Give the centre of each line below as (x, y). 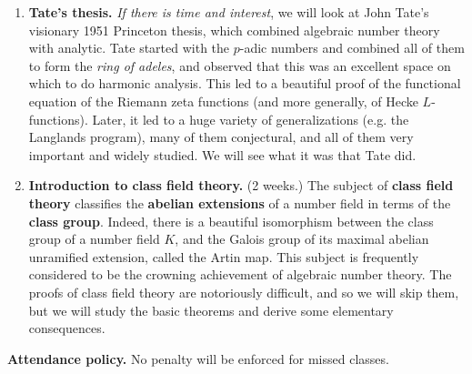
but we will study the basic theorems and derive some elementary (211, 310)
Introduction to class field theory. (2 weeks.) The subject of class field (241, 185)
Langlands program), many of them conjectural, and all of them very (221, 137)
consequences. (67, 328)
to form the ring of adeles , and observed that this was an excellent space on (240, 65)
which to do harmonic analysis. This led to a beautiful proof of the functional (245, 83)
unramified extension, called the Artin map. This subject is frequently (224, 256)
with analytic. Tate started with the (129, 48)
